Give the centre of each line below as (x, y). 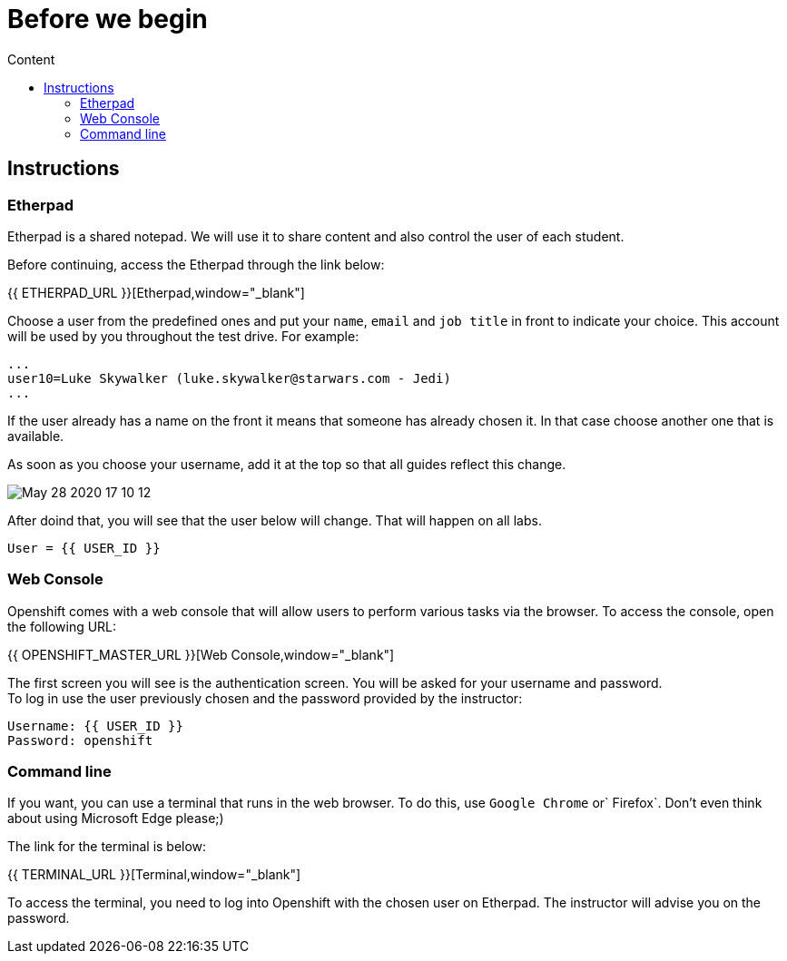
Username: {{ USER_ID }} (95, 726)
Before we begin (108, 19)
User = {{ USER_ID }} (84, 548)
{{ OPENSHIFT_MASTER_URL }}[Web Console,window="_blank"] (201, 654)
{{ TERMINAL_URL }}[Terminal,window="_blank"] (154, 875)
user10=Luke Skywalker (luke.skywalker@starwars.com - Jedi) (229, 378)
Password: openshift (80, 740)
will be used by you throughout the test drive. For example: (183, 336)
